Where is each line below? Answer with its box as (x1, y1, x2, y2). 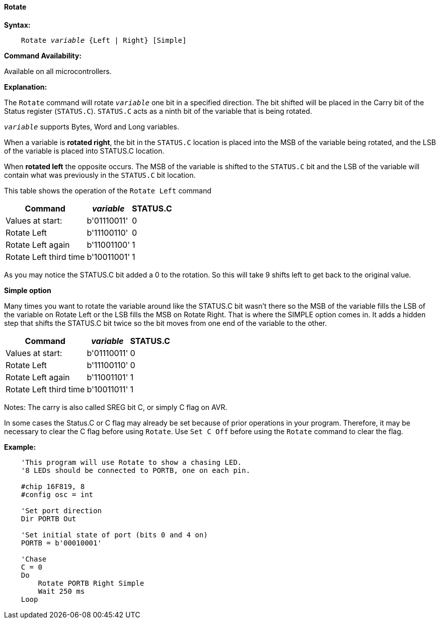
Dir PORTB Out (21, 514, 77, 523)
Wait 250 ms (38, 587, 85, 595)
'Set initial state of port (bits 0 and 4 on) (21, 530, 208, 539)
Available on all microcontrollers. (4, 66, 112, 76)
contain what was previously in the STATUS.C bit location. (4, 170, 196, 179)
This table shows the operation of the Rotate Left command (4, 186, 211, 195)
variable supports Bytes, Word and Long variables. (4, 122, 179, 131)
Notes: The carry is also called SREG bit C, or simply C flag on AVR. (4, 402, 228, 411)
